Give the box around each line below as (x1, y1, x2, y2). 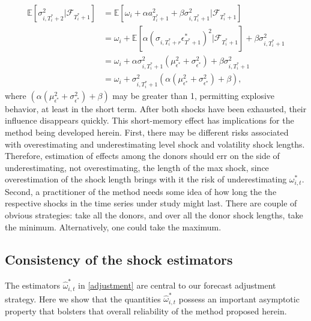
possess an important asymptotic (178, 292, 300, 305)
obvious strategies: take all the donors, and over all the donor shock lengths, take (5, 209, 303, 221)
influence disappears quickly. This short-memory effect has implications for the (5, 114, 294, 127)
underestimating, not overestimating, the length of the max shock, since (5, 161, 269, 173)
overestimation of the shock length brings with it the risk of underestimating (5, 173, 287, 185)
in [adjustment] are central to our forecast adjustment (78, 279, 276, 292)
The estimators (5, 279, 60, 292)
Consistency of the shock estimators (5, 250, 233, 268)
